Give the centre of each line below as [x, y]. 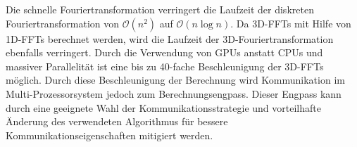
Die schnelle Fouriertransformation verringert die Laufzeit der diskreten [160, 9]
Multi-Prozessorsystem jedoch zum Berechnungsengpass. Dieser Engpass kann [174, 93]
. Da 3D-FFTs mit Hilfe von [291, 23]
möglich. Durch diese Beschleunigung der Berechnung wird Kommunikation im [175, 80]
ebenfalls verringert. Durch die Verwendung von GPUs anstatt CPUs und [164, 52]
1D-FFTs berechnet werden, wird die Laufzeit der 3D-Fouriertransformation [170, 38]
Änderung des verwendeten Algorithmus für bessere [117, 121]
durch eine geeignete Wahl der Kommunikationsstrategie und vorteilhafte [163, 107]
